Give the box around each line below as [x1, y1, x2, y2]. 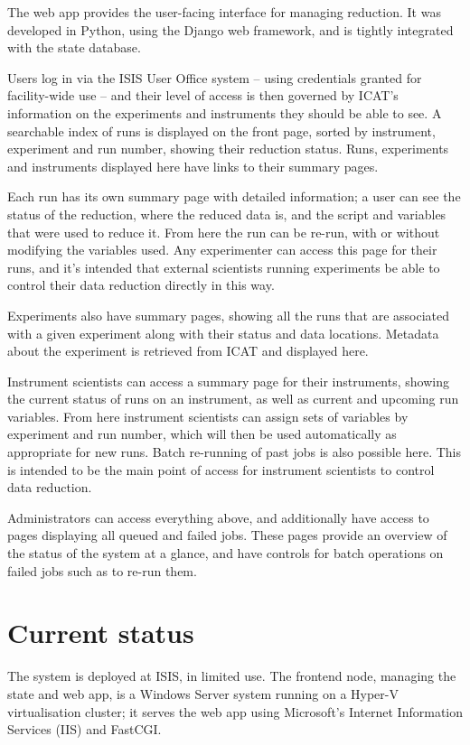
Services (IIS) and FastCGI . [7, 720, 162, 739]
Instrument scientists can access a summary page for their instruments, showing [7, 371, 449, 390]
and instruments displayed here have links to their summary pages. [7, 156, 379, 175]
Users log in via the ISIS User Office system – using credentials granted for [7, 68, 422, 87]
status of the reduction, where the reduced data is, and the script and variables [7, 204, 446, 223]
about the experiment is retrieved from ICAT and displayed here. [7, 341, 369, 360]
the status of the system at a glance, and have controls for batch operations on [7, 544, 444, 563]
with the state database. [7, 38, 141, 57]
